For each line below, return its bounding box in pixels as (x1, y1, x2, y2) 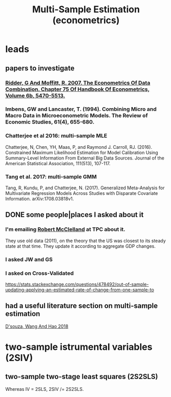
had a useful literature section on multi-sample (5, 302, 158, 310)
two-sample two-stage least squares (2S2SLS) (5, 372, 158, 381)
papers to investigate (5, 64, 75, 72)
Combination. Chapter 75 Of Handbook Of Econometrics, (5, 86, 150, 93)
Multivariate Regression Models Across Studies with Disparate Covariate (5, 190, 158, 196)
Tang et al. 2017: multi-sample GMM (5, 173, 97, 180)
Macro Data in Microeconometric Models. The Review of (5, 112, 148, 119)
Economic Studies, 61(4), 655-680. (5, 118, 95, 126)
